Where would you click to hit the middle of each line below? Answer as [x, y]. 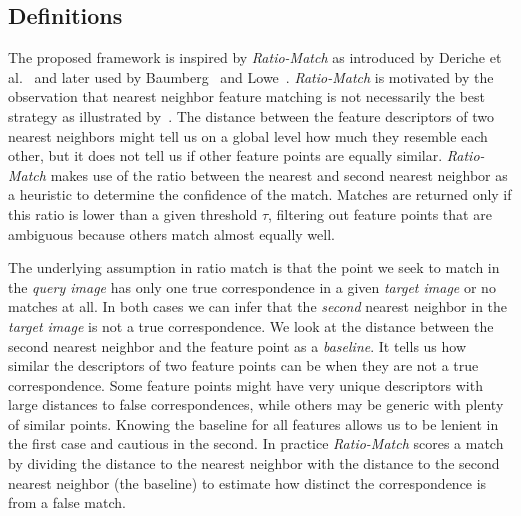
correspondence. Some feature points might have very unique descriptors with [245, 384]
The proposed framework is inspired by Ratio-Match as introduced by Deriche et [255, 57]
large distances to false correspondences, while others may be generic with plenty [256, 404]
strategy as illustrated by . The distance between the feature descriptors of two [251, 115]
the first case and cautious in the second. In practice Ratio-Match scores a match [256, 443]
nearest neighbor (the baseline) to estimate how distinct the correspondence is [247, 482]
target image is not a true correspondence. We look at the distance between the [251, 325]
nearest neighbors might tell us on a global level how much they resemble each [248, 135]
